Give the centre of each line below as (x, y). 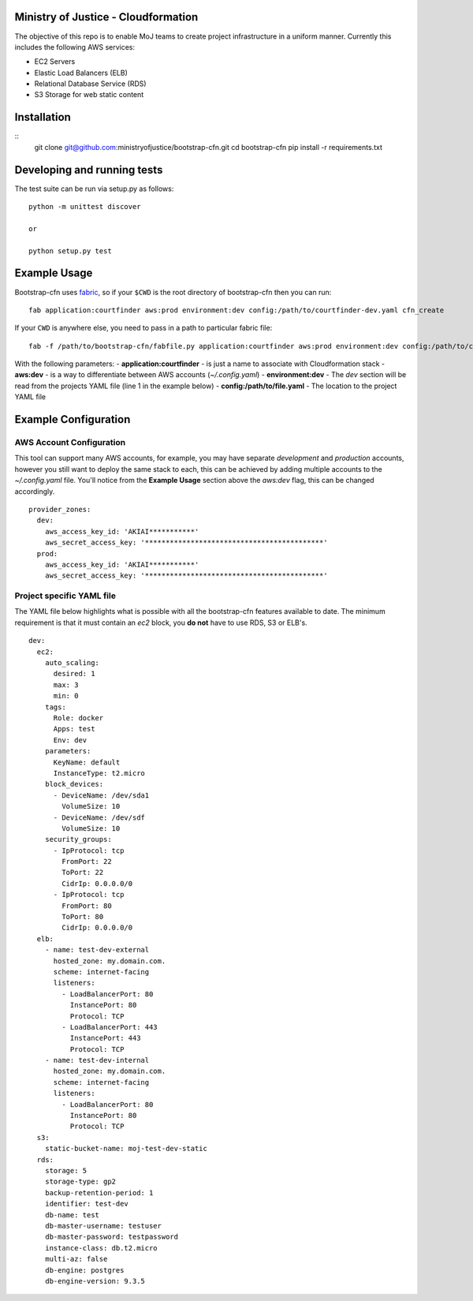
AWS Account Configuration (70, 443)
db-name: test (72, 1215)
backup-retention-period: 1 (99, 1193)
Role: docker (78, 718)
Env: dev (70, 740)
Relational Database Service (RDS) (90, 84)
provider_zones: (60, 509)
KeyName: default (87, 762)
